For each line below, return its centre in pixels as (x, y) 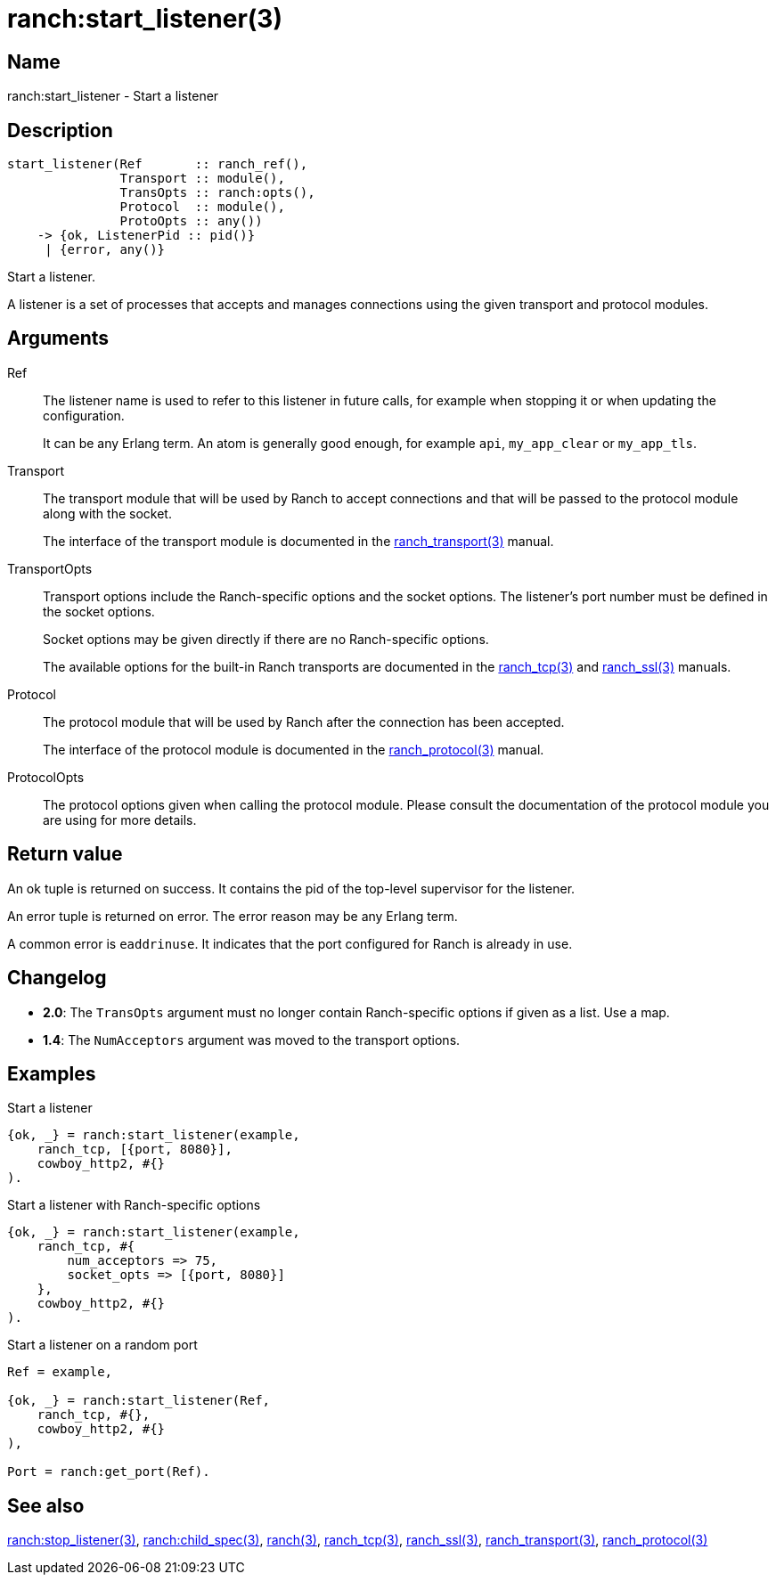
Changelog (57, 978)
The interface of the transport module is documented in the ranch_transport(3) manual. (298, 541)
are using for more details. (120, 820)
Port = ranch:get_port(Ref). (109, 1472)
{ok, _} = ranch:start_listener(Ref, (139, 1401)
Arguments (58, 338)
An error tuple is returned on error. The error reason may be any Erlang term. (233, 916)
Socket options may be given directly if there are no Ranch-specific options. (266, 639)
